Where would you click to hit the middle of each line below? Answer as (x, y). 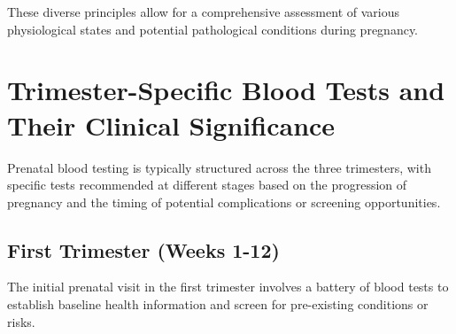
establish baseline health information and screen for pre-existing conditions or (218, 304)
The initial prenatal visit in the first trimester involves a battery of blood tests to (228, 287)
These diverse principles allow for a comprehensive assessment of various (203, 12)
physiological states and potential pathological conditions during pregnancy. (213, 29)
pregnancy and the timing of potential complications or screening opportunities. (224, 202)
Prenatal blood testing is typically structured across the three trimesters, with (219, 167)
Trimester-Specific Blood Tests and (226, 90)
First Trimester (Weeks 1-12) (143, 249)
